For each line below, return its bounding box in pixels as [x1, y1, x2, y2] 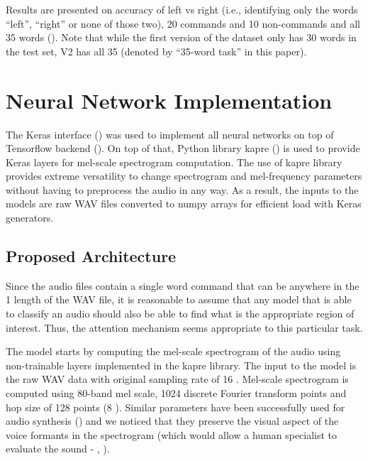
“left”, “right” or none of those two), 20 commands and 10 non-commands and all [6, 16, 361, 31]
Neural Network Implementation [6, 85, 333, 114]
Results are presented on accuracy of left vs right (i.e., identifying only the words [6, 2, 358, 16]
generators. [6, 210, 54, 225]
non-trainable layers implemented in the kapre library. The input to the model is [6, 357, 357, 372]
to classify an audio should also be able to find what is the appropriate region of [6, 306, 355, 321]
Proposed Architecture [6, 245, 177, 267]
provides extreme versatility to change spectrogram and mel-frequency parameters [6, 168, 362, 183]
